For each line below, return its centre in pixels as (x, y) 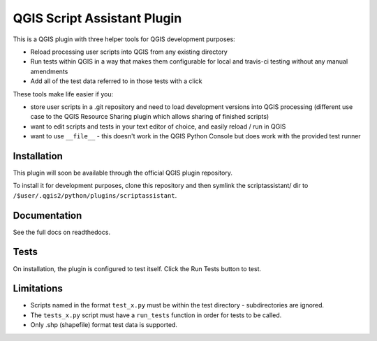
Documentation (47, 216)
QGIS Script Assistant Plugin (97, 18)
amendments (49, 71)
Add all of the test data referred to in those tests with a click (116, 81)
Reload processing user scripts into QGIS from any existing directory (129, 52)
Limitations (38, 289)
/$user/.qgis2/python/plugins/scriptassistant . (95, 195)
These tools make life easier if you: (63, 94)
